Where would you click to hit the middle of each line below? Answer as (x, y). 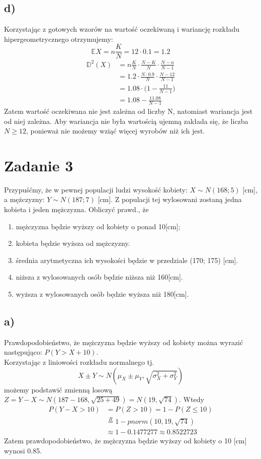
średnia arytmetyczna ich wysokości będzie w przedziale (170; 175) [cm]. (127, 260)
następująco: (23, 352)
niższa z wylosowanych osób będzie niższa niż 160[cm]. (99, 277)
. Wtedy (192, 399)
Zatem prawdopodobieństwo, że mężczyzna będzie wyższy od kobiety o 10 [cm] (125, 441)
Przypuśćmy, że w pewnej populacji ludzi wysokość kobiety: (96, 189)
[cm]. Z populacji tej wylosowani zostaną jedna (170, 199)
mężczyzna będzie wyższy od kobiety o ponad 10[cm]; (98, 226)
